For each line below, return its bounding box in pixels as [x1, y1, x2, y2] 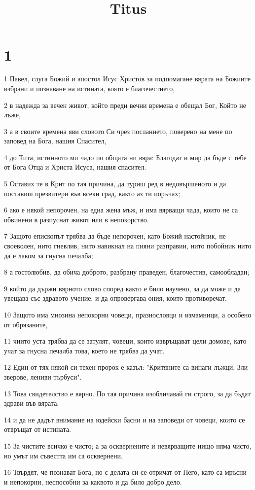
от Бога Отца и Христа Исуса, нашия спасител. [4, 162, 146, 172]
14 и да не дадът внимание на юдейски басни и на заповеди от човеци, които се [4, 414, 245, 424]
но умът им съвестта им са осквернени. [4, 450, 123, 460]
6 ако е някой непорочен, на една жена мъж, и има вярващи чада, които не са [4, 205, 238, 215]
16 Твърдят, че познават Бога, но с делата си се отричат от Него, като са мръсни [4, 467, 247, 477]
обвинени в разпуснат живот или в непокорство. [4, 214, 149, 224]
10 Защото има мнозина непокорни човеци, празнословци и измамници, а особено [4, 310, 252, 319]
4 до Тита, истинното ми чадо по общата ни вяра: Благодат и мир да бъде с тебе [4, 152, 247, 162]
